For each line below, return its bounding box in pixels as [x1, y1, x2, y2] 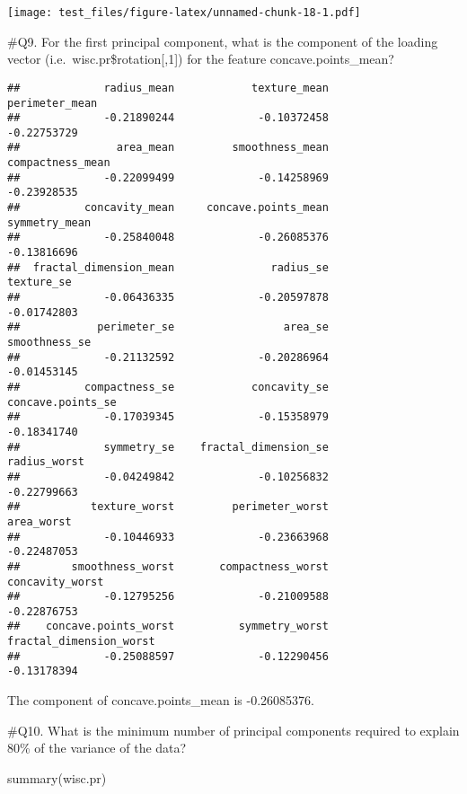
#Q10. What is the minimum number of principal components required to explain [7, 720, 460, 739]
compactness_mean [7, 156, 110, 170]
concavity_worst [7, 575, 104, 588]
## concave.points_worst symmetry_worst [7, 620, 329, 633]
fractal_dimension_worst [7, 635, 155, 648]
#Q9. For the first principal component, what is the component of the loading [7, 31, 438, 50]
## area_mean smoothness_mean [7, 141, 329, 154]
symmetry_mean [7, 216, 92, 229]
